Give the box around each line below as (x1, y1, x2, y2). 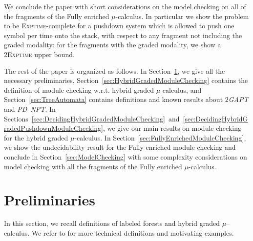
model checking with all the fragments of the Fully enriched (4, 161, 182, 171)
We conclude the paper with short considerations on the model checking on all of (4, 1, 246, 11)
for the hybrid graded (4, 132, 68, 142)
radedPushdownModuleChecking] (4, 123, 103, 133)
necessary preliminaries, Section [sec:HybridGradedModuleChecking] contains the (4, 75, 248, 85)
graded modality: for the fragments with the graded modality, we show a (4, 40, 221, 50)
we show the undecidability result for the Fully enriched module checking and (4, 142, 236, 152)
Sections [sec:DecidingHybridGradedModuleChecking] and (4, 113, 180, 123)
